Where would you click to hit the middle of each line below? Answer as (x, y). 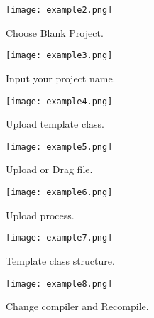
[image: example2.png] (59, 10)
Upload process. (40, 215)
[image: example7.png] (59, 238)
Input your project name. (61, 78)
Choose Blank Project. (55, 32)
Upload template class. (55, 124)
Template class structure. (60, 260)
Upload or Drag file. (49, 169)
